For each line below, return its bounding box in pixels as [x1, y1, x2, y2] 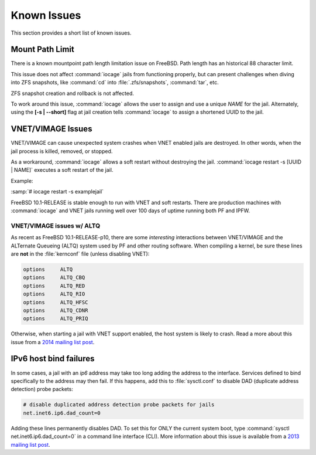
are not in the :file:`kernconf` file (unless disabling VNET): [11, 250, 150, 257]
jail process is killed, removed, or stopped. [11, 147, 113, 155]
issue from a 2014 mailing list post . [11, 338, 95, 345]
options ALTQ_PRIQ [23, 315, 88, 322]
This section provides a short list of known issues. [11, 29, 132, 36]
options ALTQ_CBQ [23, 274, 85, 281]
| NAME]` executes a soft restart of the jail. [11, 167, 114, 174]
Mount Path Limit [11, 45, 74, 55]
